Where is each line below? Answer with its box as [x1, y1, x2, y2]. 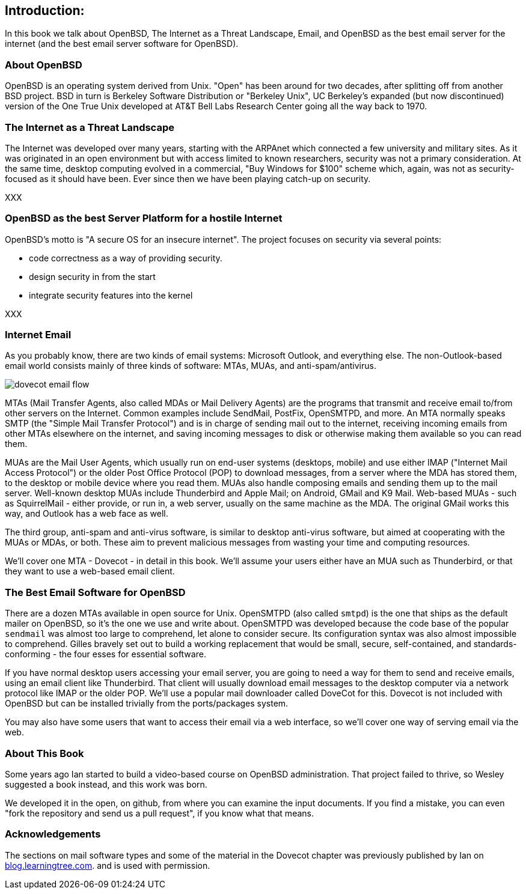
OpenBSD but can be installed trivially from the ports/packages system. [5, 698, 289, 709]
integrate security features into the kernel [29, 290, 193, 300]
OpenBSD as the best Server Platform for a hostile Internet [5, 212, 283, 225]
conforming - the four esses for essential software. [5, 649, 206, 660]
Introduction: [5, 3, 85, 18]
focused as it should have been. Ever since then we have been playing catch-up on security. [5, 173, 371, 184]
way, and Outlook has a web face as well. [5, 508, 168, 519]
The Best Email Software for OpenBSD [5, 586, 186, 598]
